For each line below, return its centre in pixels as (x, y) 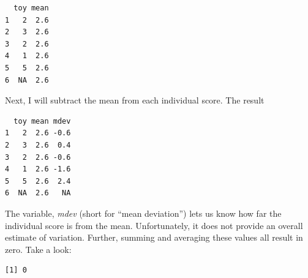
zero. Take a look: (38, 249)
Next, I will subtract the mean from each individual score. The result (135, 100)
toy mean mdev (42, 121)
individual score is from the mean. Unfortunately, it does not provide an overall (154, 225)
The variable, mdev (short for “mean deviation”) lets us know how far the (143, 213)
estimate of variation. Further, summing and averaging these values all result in (154, 237)
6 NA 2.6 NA (38, 193)
